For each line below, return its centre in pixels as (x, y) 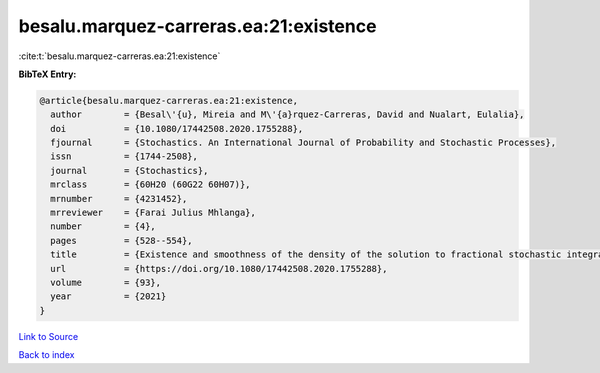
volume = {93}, (106, 282)
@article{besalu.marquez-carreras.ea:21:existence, (169, 100)
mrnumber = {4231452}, (119, 198)
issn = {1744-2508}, (124, 156)
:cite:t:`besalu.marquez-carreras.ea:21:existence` (119, 56)
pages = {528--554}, (122, 240)
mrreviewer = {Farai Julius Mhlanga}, (153, 213)
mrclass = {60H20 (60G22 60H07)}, (150, 184)
